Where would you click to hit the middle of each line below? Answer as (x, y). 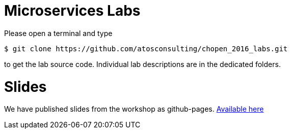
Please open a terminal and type (58, 33)
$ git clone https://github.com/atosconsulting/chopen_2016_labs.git (146, 48)
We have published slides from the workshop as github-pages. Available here (134, 109)
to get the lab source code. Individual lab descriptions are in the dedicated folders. (142, 64)
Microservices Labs (72, 11)
